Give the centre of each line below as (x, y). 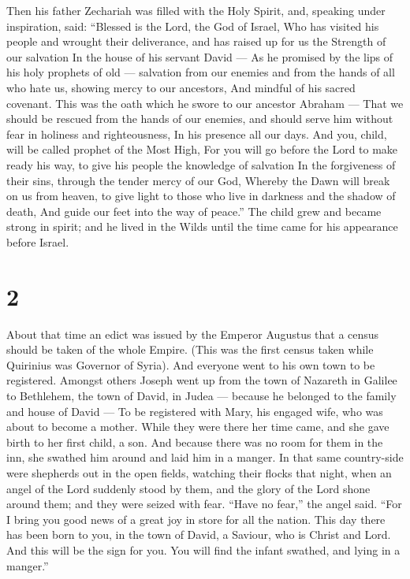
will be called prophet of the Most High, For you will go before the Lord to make (202, 149)
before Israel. (38, 241)
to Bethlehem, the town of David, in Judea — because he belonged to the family (201, 395)
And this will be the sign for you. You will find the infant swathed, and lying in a (203, 549)
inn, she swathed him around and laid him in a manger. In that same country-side (205, 457)
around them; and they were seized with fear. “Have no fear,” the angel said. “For (204, 504)
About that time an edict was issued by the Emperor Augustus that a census (193, 334)
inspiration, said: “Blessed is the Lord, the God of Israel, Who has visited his (193, 26)
